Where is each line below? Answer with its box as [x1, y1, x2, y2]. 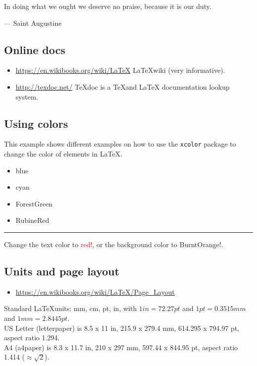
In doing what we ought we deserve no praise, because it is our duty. [4, 1, 212, 11]
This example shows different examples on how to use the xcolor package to [4, 139, 236, 149]
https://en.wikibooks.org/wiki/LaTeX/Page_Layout [15, 286, 175, 297]
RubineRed [15, 215, 49, 225]
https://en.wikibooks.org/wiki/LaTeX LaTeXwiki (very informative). [15, 65, 225, 75]
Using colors [4, 115, 68, 131]
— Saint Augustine [4, 17, 62, 28]
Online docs [4, 42, 65, 57]
